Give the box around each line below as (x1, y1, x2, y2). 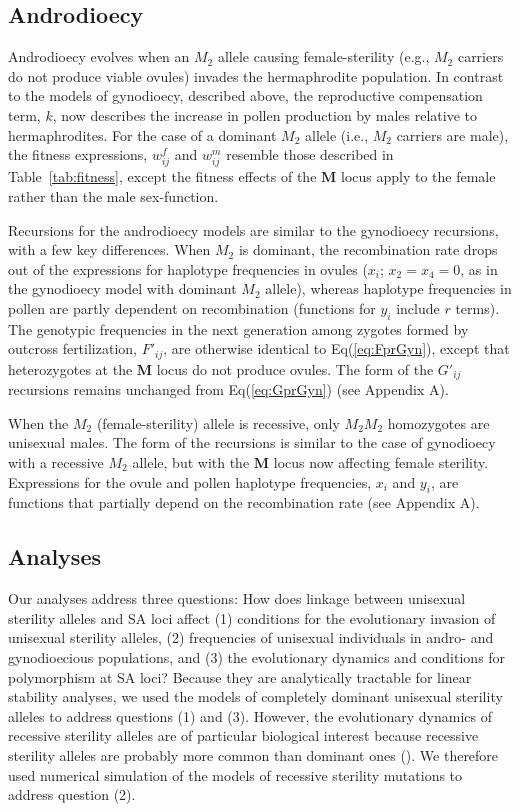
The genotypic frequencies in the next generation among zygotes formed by (8, 318, 469, 339)
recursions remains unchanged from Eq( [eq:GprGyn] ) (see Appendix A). (8, 379, 449, 400)
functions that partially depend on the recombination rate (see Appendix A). (8, 492, 480, 513)
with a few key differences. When (8, 239, 211, 260)
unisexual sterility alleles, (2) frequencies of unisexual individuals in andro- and (8, 627, 494, 648)
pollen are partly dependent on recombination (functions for (8, 297, 376, 318)
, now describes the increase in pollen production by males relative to (52, 104, 478, 125)
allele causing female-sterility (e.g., (217, 46, 430, 67)
